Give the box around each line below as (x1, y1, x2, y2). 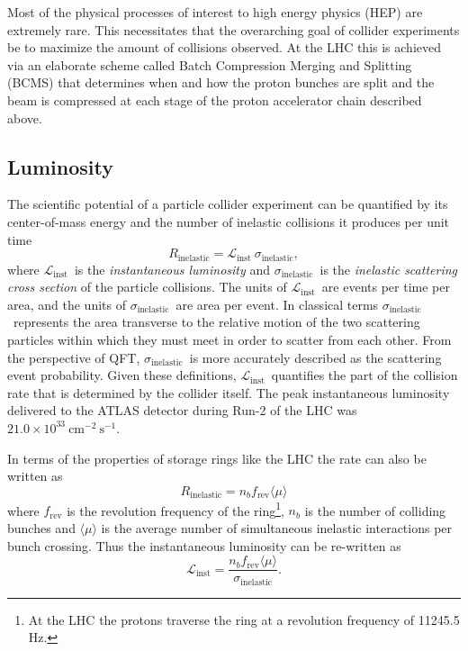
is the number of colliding (304, 501, 446, 520)
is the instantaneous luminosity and (74, 259, 271, 278)
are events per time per (321, 277, 450, 296)
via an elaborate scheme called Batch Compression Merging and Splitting (7, 55, 412, 74)
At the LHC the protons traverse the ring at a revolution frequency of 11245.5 (28, 610, 460, 628)
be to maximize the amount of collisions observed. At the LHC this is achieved (7, 38, 442, 57)
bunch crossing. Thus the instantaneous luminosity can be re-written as (7, 536, 401, 555)
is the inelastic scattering (319, 259, 457, 278)
